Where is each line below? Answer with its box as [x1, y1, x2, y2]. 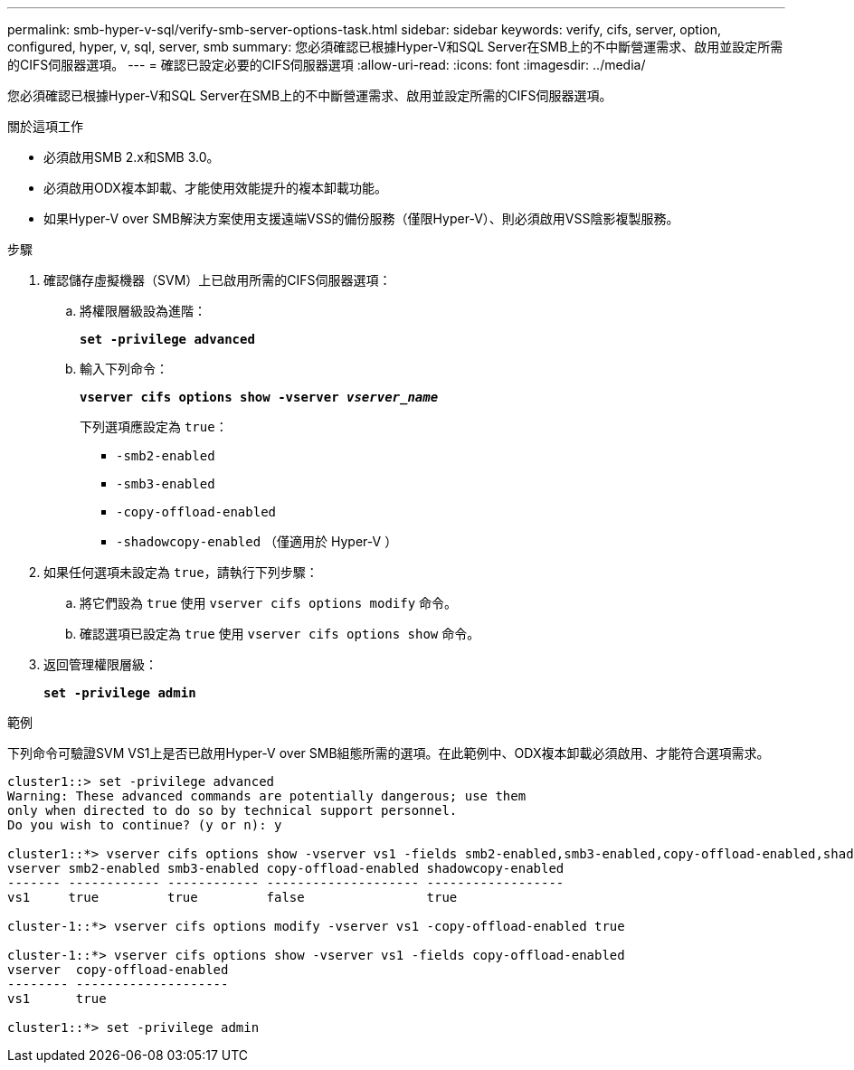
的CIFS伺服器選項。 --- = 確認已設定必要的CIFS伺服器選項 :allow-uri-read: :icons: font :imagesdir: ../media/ [7, 57, 646, 72]
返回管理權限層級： [43, 657, 157, 672]
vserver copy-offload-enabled [7, 962, 229, 977]
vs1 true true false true [7, 890, 458, 904]
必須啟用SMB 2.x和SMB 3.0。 [43, 149, 220, 165]
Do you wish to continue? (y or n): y [7, 818, 282, 832]
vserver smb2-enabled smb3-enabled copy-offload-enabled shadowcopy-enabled [7, 861, 565, 876]
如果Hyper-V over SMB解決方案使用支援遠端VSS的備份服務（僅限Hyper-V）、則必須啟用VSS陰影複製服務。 [43, 211, 679, 226]
